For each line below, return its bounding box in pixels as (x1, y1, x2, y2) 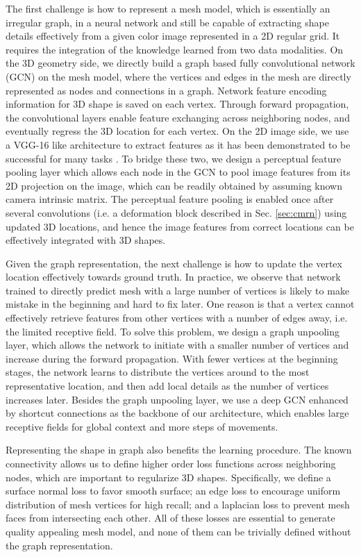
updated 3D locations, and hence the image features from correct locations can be (6, 219, 354, 233)
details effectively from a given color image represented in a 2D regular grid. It (6, 28, 340, 43)
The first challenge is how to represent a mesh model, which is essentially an (6, 1, 330, 15)
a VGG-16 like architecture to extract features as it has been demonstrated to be (6, 137, 351, 151)
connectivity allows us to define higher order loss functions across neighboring (6, 456, 336, 470)
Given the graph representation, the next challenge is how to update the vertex (6, 256, 342, 270)
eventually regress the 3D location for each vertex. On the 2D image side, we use (6, 124, 349, 138)
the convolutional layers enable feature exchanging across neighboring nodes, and (6, 110, 350, 124)
